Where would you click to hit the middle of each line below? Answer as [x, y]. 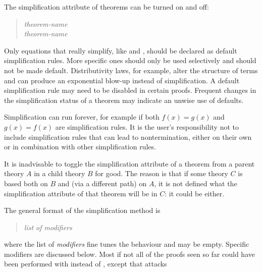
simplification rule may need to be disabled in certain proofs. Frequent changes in [130, 90]
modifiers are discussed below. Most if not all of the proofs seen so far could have [129, 254]
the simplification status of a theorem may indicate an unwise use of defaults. [124, 100]
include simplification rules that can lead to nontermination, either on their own [128, 137]
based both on [26, 183]
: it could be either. [195, 193]
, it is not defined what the [196, 183]
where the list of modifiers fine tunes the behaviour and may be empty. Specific [127, 244]
